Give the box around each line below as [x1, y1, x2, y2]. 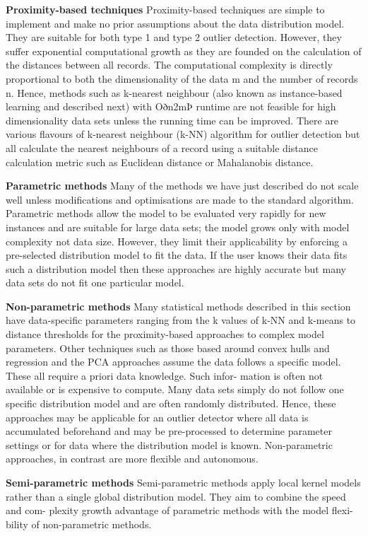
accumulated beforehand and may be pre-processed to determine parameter [6, 424, 332, 438]
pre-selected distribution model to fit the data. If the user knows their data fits [6, 247, 348, 262]
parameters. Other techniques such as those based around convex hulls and [6, 340, 330, 355]
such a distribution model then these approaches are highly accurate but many [6, 261, 346, 276]
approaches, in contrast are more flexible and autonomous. [6, 451, 259, 466]
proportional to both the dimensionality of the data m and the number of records [6, 71, 358, 86]
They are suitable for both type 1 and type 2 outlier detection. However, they [6, 30, 342, 45]
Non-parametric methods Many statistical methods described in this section [6, 298, 351, 313]
